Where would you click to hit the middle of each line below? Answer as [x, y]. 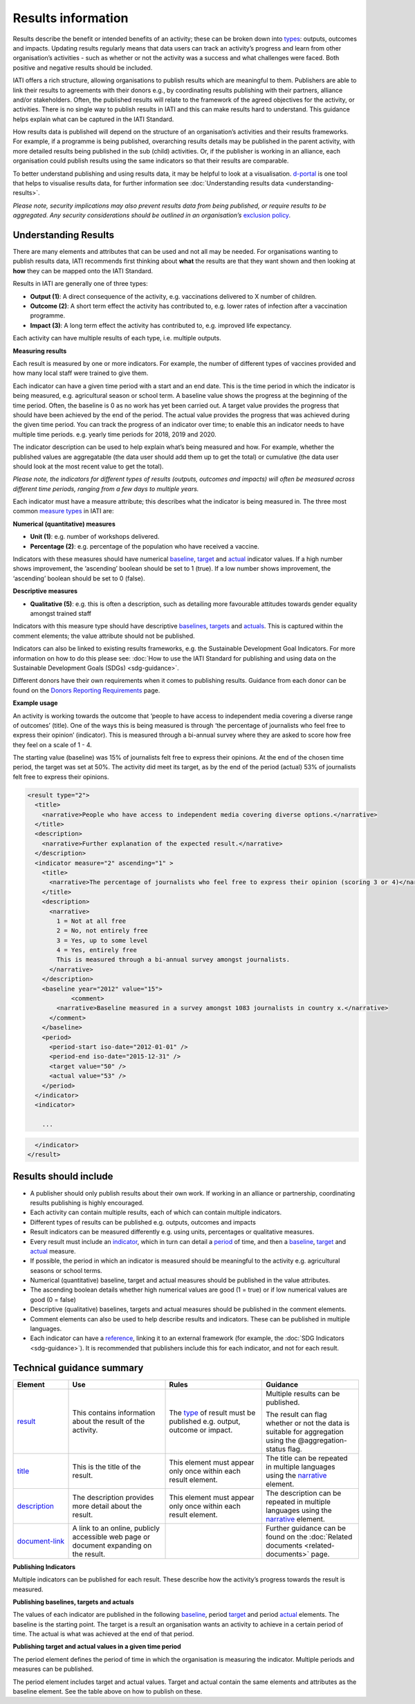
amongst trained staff [61, 613]
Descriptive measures [45, 591]
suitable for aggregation [305, 1431]
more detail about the [107, 1506]
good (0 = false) [53, 1299]
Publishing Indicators [44, 1566]
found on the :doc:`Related [309, 1537]
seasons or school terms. [66, 1270]
